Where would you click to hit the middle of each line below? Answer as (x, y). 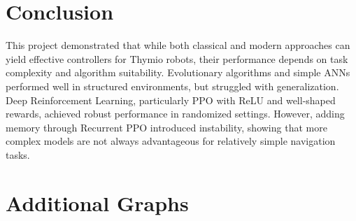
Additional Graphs (97, 202)
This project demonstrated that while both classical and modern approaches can (178, 45)
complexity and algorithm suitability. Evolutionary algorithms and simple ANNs (178, 72)
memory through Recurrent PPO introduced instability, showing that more (166, 127)
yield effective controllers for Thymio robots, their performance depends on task (177, 58)
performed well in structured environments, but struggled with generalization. (172, 86)
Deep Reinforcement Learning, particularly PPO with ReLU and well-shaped (171, 100)
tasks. (18, 154)
